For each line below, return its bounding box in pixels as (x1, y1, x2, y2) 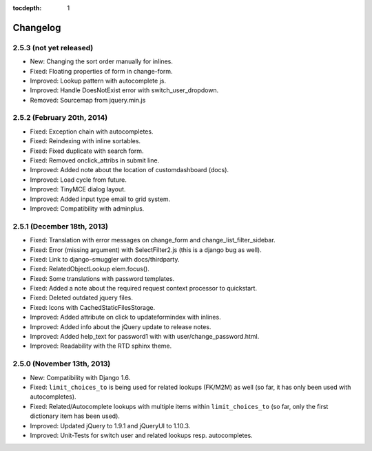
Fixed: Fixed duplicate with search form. (30, 147, 144, 155)
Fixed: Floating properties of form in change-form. (30, 67, 173, 75)
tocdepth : (12, 4, 42, 12)
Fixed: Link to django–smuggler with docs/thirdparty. (30, 255, 180, 263)
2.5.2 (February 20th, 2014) (12, 113, 108, 123)
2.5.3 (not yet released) (12, 43, 94, 52)
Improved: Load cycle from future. (30, 176, 127, 184)
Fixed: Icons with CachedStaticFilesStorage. (30, 303, 155, 311)
